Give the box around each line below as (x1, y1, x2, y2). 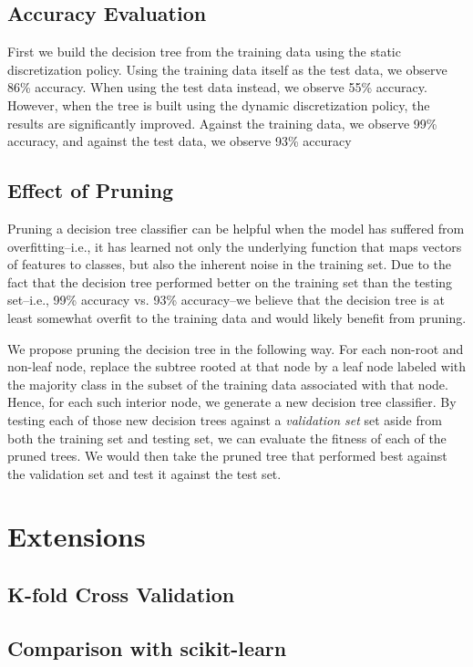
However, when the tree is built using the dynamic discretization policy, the (7, 95, 430, 114)
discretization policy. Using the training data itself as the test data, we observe (7, 59, 447, 78)
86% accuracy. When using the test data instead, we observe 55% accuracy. (7, 78, 427, 97)
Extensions (7, 517, 146, 555)
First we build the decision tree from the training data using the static (7, 42, 401, 61)
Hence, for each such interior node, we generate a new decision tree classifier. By (7, 392, 457, 412)
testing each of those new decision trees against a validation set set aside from (7, 410, 442, 429)
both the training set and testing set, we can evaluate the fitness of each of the (7, 428, 447, 447)
